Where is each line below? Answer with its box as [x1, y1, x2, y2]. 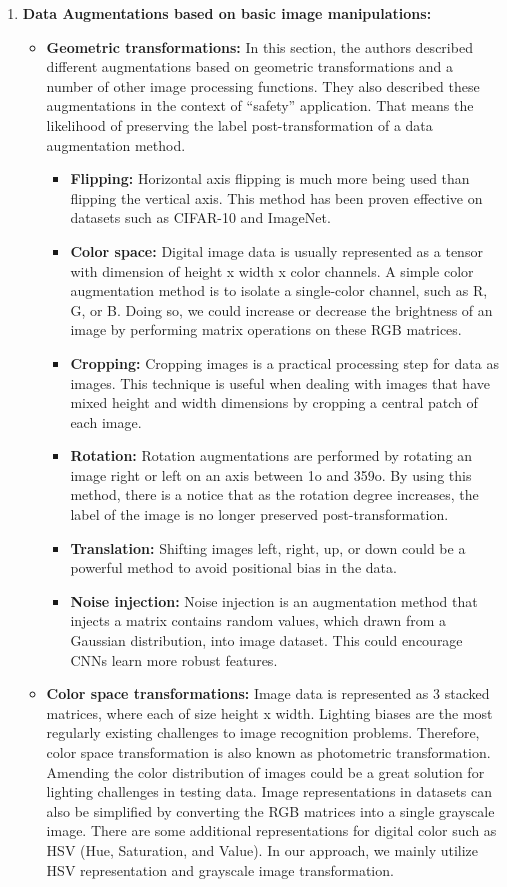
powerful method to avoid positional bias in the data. [70, 557, 397, 578]
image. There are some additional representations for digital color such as [46, 820, 497, 841]
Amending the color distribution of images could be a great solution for [46, 761, 485, 782]
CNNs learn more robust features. [70, 649, 278, 670]
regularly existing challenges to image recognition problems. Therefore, [46, 722, 480, 743]
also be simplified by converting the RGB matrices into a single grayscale [46, 800, 495, 821]
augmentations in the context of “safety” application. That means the [46, 95, 474, 116]
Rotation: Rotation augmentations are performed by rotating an [70, 445, 473, 466]
